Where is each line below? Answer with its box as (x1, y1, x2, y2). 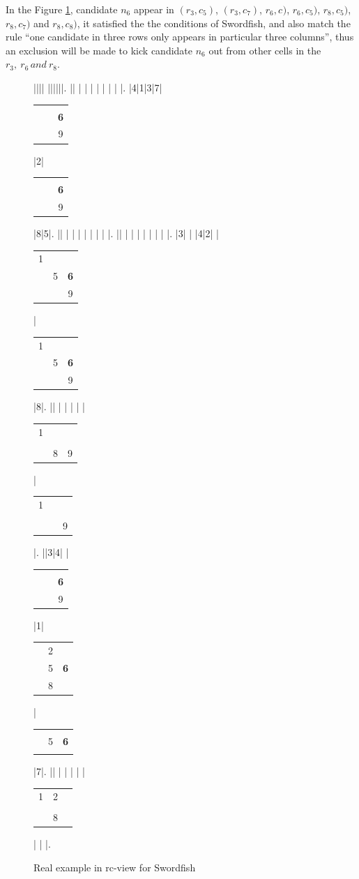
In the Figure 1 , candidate (6, 2, 118, 16)
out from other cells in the (208, 43, 321, 57)
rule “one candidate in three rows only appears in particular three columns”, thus (6, 29, 354, 44)
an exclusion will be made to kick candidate (6, 43, 193, 57)
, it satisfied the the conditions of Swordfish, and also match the (77, 15, 351, 30)
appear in (133, 2, 174, 16)
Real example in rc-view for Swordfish (33, 860, 196, 875)
